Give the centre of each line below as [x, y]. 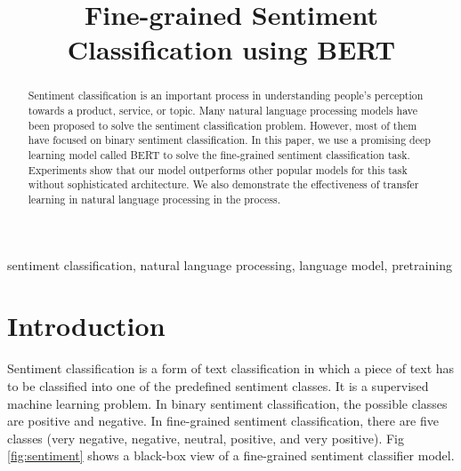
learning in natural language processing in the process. [154, 199]
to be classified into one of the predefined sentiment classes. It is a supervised [218, 385]
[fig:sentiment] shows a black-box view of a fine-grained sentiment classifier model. [231, 455]
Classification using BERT [231, 49]
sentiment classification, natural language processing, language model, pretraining [230, 264]
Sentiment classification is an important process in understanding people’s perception [226, 96]
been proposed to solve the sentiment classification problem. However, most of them [222, 125]
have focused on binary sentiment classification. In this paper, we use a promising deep [229, 140]
